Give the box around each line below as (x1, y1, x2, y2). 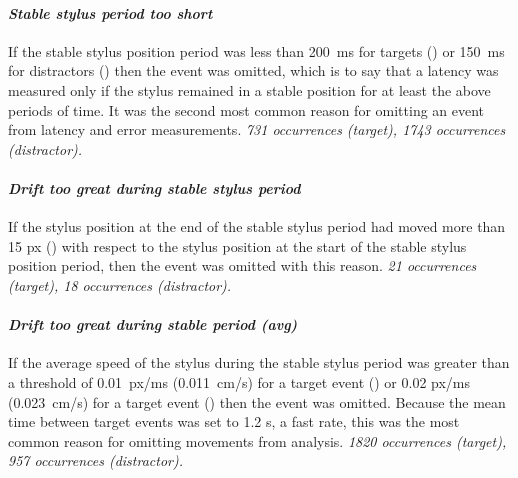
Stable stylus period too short (8, 2, 213, 23)
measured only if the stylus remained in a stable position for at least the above (8, 79, 491, 100)
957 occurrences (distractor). (8, 450, 183, 471)
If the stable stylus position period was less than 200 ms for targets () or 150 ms (8, 40, 505, 61)
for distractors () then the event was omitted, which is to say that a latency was (8, 60, 499, 81)
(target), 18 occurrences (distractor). (8, 274, 232, 295)
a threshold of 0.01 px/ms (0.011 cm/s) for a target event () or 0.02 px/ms (8, 371, 471, 392)
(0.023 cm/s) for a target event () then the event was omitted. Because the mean (8, 391, 506, 412)
